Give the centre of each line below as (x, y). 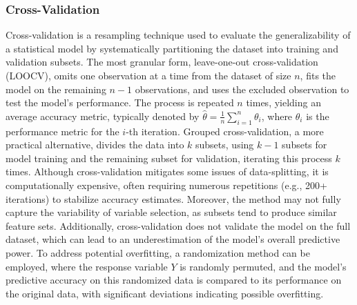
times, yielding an (283, 102)
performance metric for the (62, 131)
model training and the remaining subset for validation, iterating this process (169, 158)
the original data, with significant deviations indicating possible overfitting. (165, 293)
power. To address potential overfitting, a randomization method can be (158, 252)
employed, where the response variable (87, 266)
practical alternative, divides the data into (95, 145)
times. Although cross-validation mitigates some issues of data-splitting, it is (167, 171)
